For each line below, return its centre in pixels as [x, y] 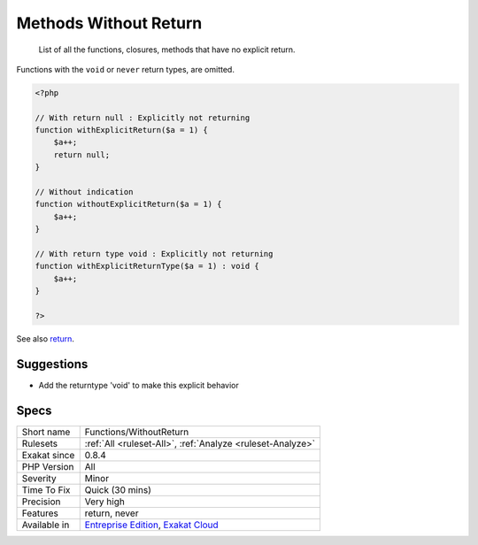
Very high [105, 502]
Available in [46, 525]
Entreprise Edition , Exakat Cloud [151, 525]
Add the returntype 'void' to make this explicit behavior [139, 385]
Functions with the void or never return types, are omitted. [125, 69]
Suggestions [52, 364]
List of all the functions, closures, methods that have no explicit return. [167, 50]
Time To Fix [46, 489]
